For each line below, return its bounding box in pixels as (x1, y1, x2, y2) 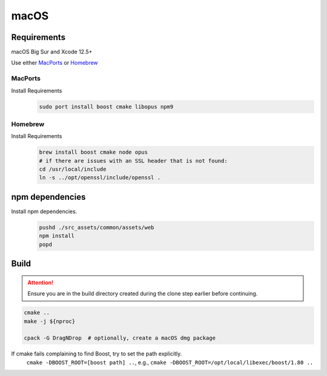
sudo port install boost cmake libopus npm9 (39, 103, 174, 110)
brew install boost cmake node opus (39, 149, 148, 156)
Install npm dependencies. (11, 208, 78, 215)
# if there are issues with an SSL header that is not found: (39, 157, 228, 164)
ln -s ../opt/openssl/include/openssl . (39, 174, 160, 181)
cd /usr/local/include (39, 166, 107, 173)
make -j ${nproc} (24, 318, 76, 325)
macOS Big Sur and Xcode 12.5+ (11, 48, 93, 56)
